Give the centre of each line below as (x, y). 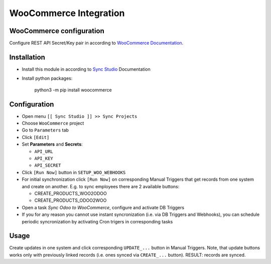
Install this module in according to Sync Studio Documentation (86, 69)
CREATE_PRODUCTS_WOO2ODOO (71, 193)
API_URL (44, 151)
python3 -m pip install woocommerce (73, 90)
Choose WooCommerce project (53, 123)
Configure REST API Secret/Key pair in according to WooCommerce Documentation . (96, 43)
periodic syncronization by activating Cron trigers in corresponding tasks (97, 221)
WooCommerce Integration (67, 13)
